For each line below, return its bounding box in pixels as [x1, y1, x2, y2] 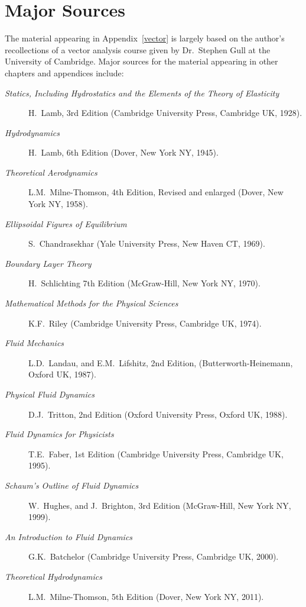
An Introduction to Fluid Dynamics [5, 530, 133, 543]
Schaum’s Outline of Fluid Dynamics [5, 479, 139, 491]
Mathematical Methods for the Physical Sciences [5, 297, 178, 309]
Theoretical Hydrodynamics [5, 570, 103, 582]
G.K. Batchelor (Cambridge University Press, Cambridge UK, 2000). [28, 550, 279, 563]
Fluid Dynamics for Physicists [5, 428, 114, 440]
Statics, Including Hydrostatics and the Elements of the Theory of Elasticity [5, 86, 279, 99]
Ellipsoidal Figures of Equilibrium [5, 217, 127, 230]
